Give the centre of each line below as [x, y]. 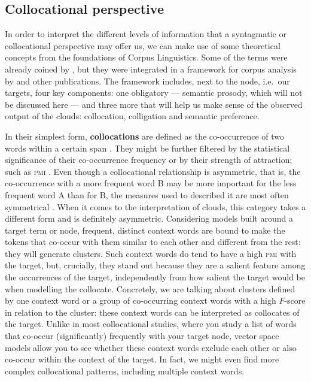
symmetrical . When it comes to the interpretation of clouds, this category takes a [155, 206]
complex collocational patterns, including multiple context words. [125, 371]
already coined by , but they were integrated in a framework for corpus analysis [151, 69]
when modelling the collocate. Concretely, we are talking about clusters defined [150, 288]
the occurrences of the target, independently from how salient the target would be [155, 277]
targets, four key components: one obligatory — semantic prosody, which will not [154, 93]
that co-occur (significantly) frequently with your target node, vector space [142, 336]
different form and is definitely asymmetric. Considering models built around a [149, 218]
